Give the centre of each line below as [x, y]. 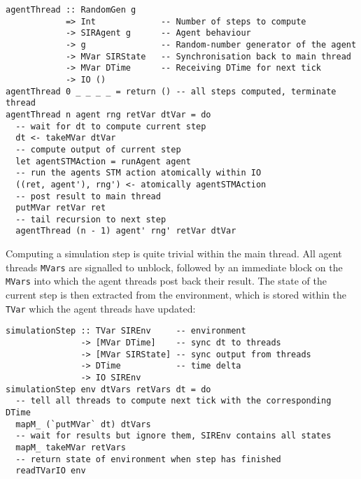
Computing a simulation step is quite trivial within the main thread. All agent [174, 253]
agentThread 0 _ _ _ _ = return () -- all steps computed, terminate [171, 91]
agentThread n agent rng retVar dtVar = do [108, 114]
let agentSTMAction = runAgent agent [103, 161]
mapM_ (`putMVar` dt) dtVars [83, 424]
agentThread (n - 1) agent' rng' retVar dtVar [126, 231]
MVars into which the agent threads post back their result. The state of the [166, 281]
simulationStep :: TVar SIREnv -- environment [126, 331]
